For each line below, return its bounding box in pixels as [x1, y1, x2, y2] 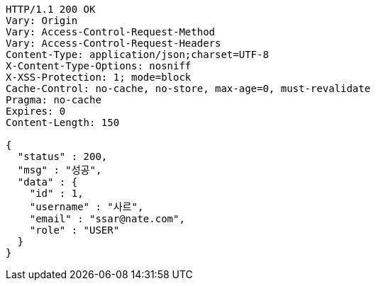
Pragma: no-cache [6, 94, 101, 105]
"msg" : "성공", [17, 164, 102, 176]
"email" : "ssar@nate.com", [29, 213, 185, 224]
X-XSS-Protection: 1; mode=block [6, 71, 192, 83]
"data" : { [17, 176, 78, 188]
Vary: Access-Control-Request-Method [6, 26, 216, 38]
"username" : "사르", [29, 201, 144, 212]
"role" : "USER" [29, 224, 120, 236]
